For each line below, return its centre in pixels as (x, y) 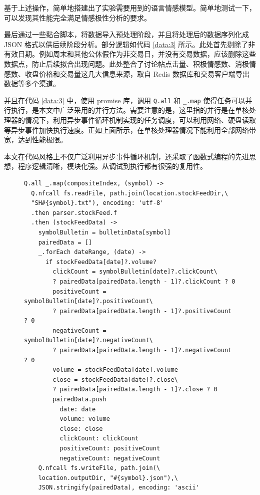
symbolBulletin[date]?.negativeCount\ (88, 340)
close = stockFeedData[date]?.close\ (115, 380)
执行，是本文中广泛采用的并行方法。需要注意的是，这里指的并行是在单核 (130, 110)
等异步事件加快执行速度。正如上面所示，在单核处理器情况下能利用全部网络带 (130, 130)
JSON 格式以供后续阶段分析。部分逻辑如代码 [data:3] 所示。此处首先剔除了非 (130, 44)
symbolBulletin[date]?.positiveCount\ (88, 301)
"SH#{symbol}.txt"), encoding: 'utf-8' (97, 203)
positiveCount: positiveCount (110, 448)
